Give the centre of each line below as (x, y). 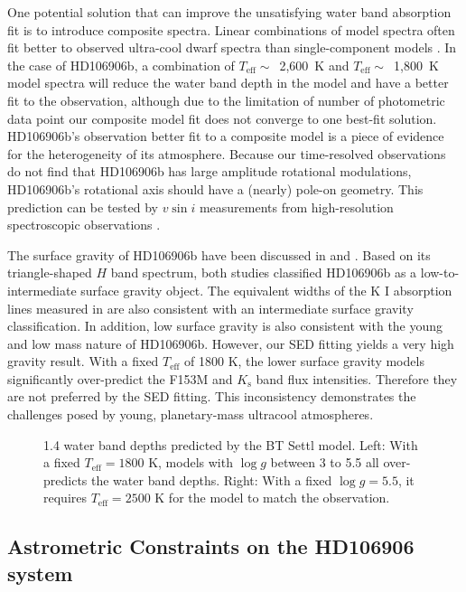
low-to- (440, 273)
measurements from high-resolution (296, 207)
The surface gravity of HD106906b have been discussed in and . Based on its (219, 254)
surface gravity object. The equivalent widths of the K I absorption (266, 290)
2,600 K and (314, 65)
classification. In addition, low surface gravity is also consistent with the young (225, 326)
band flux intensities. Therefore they (357, 378)
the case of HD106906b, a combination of (121, 65)
